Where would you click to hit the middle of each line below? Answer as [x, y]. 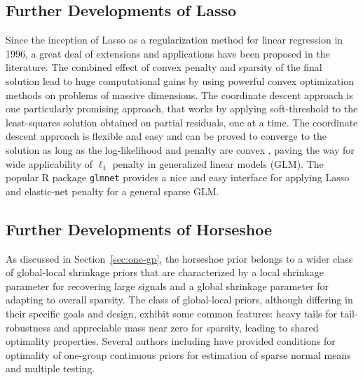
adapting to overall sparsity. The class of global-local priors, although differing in [179, 300]
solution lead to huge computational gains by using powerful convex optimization [180, 80]
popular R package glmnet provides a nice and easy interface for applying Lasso [178, 177]
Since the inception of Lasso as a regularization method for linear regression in [174, 40]
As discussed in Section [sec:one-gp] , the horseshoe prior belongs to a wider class [179, 258]
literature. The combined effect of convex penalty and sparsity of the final [164, 67]
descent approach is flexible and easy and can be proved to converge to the [166, 136]
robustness [28, 327]
